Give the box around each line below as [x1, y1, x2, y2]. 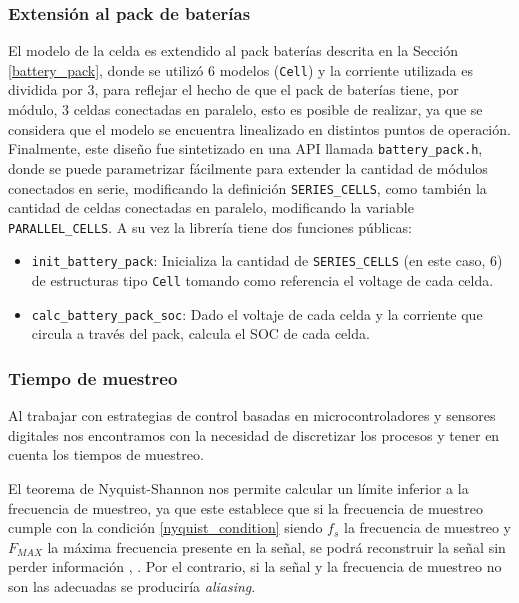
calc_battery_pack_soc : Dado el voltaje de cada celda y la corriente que [31, 303, 483, 324]
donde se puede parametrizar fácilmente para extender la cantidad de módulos [8, 157, 488, 178]
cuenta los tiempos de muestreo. [8, 444, 204, 465]
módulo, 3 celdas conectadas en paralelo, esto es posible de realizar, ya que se [8, 99, 483, 120]
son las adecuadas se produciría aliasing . [8, 575, 256, 596]
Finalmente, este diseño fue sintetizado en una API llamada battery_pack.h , [8, 138, 483, 159]
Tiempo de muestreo [8, 365, 178, 390]
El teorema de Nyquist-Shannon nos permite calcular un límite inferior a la [8, 477, 469, 498]
